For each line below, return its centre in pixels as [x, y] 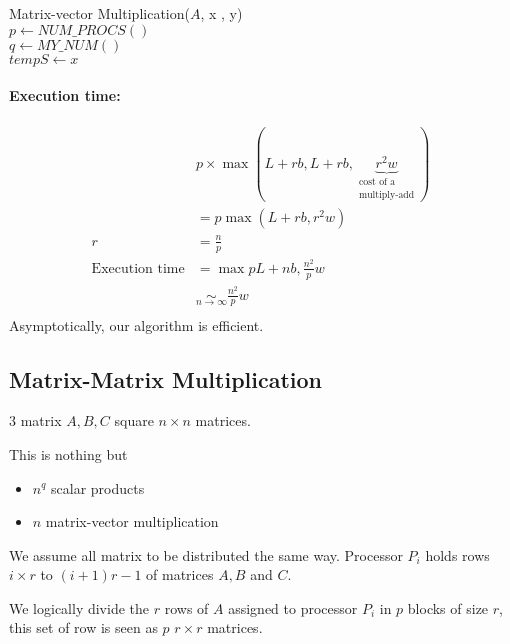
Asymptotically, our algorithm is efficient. [136, 324]
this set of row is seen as [83, 627]
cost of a [377, 182]
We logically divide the [79, 607]
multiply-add [386, 194]
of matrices [180, 574]
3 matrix [35, 420]
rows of [186, 607]
